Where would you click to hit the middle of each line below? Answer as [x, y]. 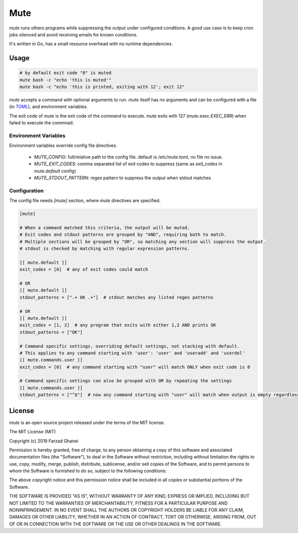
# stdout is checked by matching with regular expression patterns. [105, 249]
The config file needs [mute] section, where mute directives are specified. [85, 201]
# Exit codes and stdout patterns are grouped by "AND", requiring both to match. [123, 235]
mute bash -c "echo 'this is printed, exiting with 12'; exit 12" [102, 87]
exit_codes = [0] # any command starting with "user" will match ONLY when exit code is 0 [135, 367]
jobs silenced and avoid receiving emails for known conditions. [74, 34]
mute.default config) [55, 171]
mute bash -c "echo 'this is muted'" [66, 80]
